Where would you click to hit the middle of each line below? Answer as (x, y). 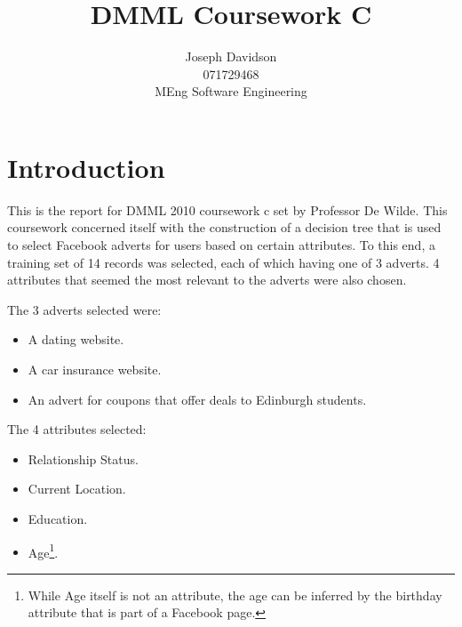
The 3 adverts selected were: (84, 309)
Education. (58, 518)
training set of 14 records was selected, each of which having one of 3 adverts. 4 (223, 262)
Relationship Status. (83, 458)
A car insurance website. (95, 369)
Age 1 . (43, 551)
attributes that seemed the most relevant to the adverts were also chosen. (207, 280)
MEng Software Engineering (231, 91)
